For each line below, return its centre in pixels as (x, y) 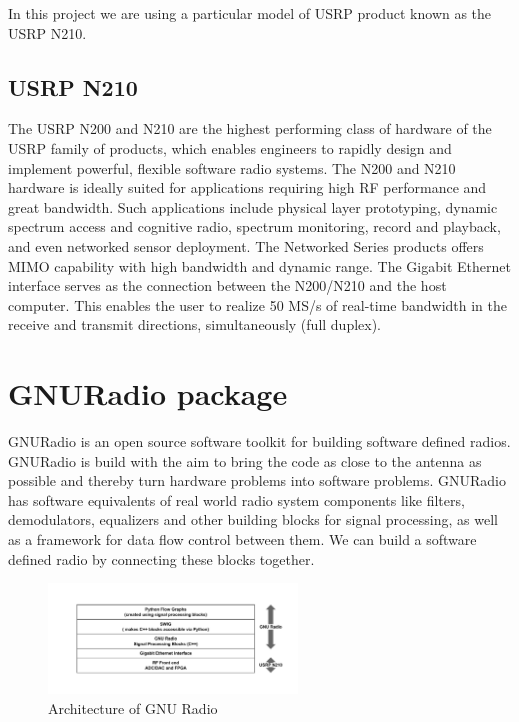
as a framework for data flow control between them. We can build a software (242, 539)
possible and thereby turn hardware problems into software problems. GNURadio (257, 480)
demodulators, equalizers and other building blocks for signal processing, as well (253, 519)
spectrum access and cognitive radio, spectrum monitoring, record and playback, (254, 226)
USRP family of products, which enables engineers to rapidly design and (230, 147)
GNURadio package (148, 393)
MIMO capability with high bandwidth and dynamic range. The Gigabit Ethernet (259, 265)
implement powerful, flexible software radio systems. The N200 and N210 (232, 167)
